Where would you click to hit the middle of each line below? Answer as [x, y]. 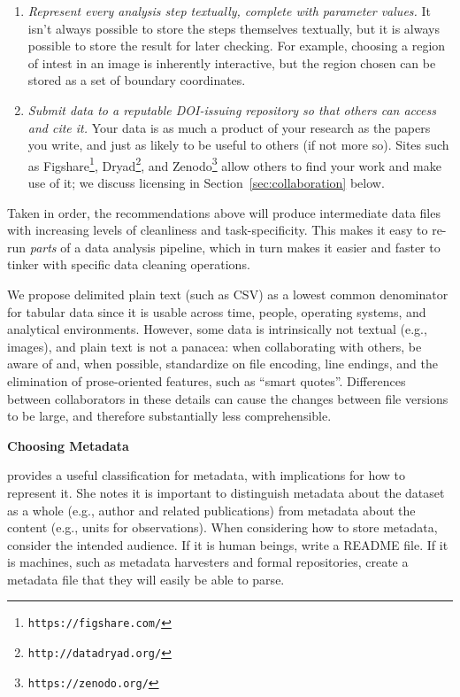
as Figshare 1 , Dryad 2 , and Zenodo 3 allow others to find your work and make [234, 164]
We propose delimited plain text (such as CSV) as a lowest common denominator [228, 294]
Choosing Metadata [68, 445]
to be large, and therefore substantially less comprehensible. [169, 416]
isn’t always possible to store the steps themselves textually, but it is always [234, 28]
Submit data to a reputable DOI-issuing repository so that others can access [232, 109]
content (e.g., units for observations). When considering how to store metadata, [222, 527]
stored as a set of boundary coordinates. [137, 80]
